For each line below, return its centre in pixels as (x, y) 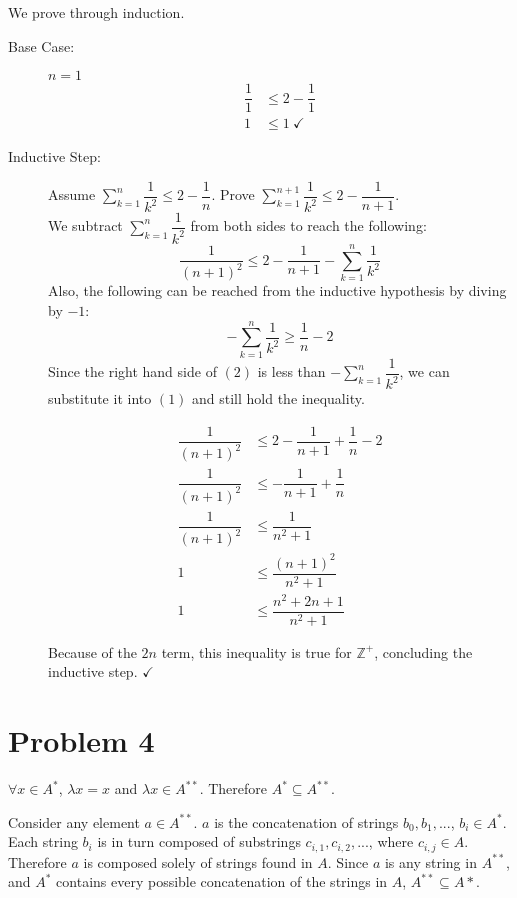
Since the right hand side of (132, 371)
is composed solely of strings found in (198, 861)
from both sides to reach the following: (308, 225)
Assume (72, 194)
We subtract (85, 225)
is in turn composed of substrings (199, 841)
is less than (291, 371)
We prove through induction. (96, 12)
